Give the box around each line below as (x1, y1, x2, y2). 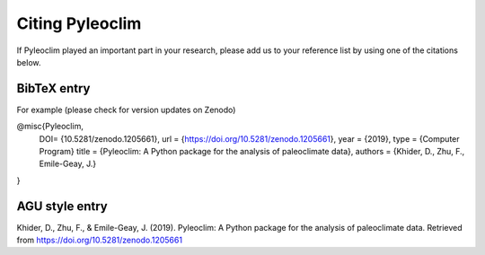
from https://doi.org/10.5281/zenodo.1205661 (16, 234, 183, 246)
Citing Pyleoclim (16, 13, 142, 33)
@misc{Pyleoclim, (16, 121, 84, 132)
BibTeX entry (16, 81, 91, 96)
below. (16, 57, 41, 67)
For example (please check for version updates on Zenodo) (16, 104, 236, 115)
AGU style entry (16, 198, 108, 214)
